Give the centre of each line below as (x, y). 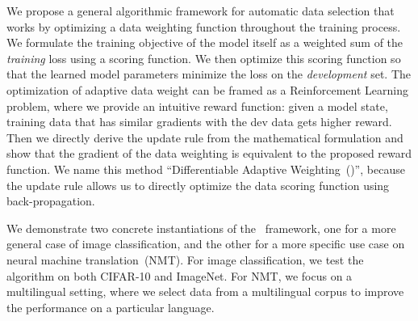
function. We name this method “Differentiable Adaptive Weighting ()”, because (206, 169)
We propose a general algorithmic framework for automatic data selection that (201, 11)
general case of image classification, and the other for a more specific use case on (206, 244)
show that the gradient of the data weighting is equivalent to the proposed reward (209, 153)
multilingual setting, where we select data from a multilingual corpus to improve (205, 291)
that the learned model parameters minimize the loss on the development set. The (209, 74)
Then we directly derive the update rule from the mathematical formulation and (205, 137)
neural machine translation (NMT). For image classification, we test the (185, 259)
